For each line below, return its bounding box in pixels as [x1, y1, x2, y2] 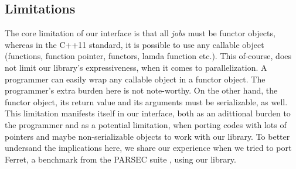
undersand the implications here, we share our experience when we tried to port [5, 142, 292, 154]
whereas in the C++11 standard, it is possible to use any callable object [5, 38, 264, 50]
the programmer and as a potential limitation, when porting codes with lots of [5, 118, 287, 130]
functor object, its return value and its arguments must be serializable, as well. [5, 95, 288, 108]
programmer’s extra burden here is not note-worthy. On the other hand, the [5, 84, 278, 96]
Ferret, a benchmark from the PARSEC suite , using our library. [5, 153, 236, 165]
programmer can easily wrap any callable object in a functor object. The [5, 73, 266, 85]
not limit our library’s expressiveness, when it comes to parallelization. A [5, 61, 267, 73]
